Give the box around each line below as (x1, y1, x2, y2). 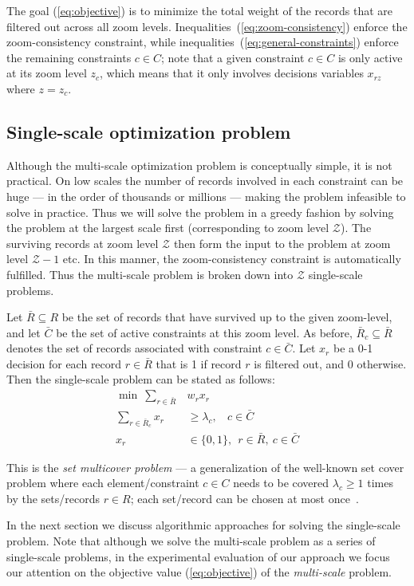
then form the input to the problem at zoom (173, 234, 391, 251)
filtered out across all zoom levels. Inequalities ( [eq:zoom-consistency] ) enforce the (6, 18, 408, 34)
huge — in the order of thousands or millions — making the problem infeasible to (6, 187, 406, 204)
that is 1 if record (156, 355, 242, 372)
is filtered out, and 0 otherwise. (254, 355, 407, 372)
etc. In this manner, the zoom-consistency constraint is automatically (62, 250, 401, 267)
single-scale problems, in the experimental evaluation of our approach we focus (6, 548, 390, 564)
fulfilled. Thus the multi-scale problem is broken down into (6, 265, 294, 282)
